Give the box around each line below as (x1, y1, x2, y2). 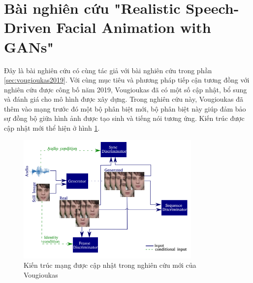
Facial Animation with (56, 17, 211, 37)
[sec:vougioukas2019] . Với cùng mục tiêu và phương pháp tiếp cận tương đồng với (4, 75, 250, 85)
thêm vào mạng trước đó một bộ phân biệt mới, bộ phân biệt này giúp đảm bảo (4, 103, 246, 113)
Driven (4, 17, 51, 37)
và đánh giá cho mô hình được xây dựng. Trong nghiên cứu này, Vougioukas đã (4, 94, 243, 104)
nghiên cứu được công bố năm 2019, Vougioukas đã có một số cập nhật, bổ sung (4, 84, 247, 94)
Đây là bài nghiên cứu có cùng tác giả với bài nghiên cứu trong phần (4, 65, 212, 75)
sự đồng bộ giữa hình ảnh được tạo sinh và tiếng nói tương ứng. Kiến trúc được (4, 113, 245, 123)
